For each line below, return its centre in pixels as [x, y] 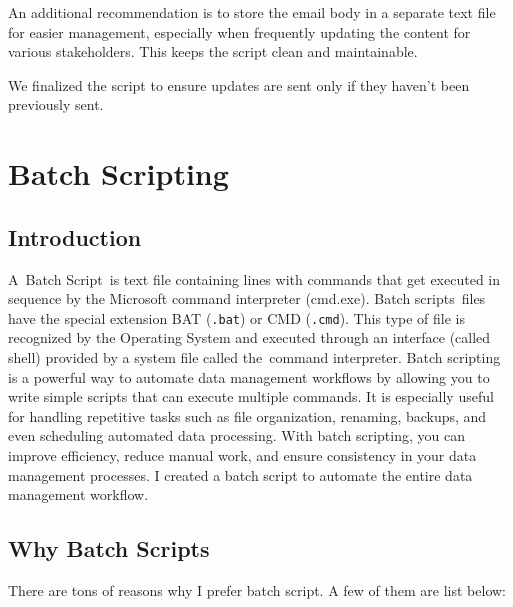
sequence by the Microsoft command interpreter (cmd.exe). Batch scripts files [247, 298]
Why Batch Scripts [109, 548]
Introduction [75, 236]
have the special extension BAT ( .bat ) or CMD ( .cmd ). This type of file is [236, 317]
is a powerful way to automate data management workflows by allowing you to [249, 376]
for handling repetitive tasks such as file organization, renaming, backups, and [247, 415]
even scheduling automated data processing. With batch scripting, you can [236, 435]
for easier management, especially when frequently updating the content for [239, 31]
